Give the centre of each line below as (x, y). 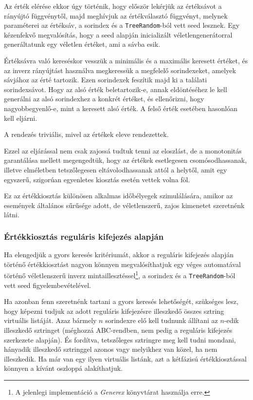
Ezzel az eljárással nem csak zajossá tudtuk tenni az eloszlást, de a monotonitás (123, 150)
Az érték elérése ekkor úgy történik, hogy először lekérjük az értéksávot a (113, 6)
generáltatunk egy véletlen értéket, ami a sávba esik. (82, 44)
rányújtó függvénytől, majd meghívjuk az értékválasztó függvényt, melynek (116, 15)
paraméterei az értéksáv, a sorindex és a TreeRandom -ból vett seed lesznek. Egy (122, 25)
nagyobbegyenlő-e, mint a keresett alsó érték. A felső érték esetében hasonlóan (121, 108)
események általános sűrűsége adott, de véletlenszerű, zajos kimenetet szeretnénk (124, 205)
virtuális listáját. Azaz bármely (50, 320)
